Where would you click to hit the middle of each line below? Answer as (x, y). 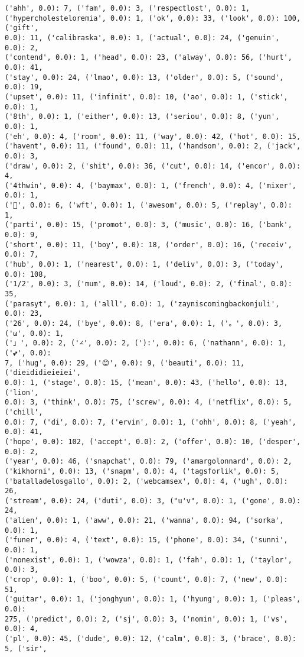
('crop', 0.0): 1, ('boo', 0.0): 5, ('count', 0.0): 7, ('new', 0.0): (146, 580)
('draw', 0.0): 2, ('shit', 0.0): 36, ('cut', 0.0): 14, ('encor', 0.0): (153, 166)
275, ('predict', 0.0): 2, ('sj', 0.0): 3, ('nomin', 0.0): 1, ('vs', (146, 619)
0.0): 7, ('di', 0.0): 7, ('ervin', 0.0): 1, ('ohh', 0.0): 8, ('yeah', (151, 422)
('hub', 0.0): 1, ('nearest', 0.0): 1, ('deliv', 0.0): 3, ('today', (144, 265)
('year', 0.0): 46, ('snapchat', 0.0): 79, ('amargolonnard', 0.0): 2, (148, 462)
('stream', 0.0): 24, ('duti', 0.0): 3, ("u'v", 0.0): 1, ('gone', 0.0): (153, 501)
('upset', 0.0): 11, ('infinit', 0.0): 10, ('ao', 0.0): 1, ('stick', (146, 97)
